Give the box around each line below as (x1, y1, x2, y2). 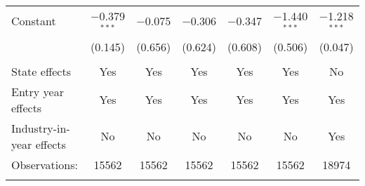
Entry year (11, 83, 64, 100)
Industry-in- (11, 119, 70, 136)
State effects (11, 62, 71, 79)
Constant (11, 13, 56, 29)
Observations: (11, 156, 78, 173)
